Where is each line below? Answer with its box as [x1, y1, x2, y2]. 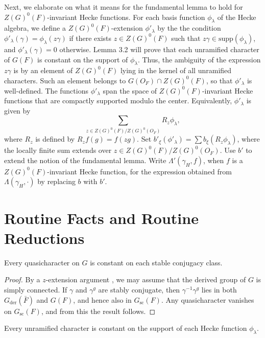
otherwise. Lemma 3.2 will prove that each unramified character [59, 43, 259, 54]
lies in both [201, 284, 237, 295]
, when [203, 154, 224, 165]
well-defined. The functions [4, 85, 88, 96]
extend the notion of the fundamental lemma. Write [4, 154, 166, 165]
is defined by [35, 133, 75, 144]
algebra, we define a [4, 22, 66, 33]
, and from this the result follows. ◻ [41, 305, 156, 316]
